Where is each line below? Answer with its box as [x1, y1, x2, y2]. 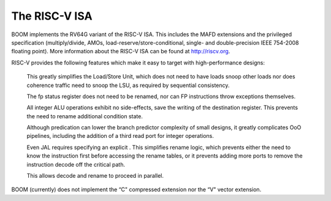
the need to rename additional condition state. [26, 112, 143, 119]
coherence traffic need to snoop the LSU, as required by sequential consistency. [26, 82, 230, 89]
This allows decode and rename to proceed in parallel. [26, 172, 164, 180]
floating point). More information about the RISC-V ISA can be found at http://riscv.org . [11, 48, 230, 55]
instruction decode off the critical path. [26, 161, 126, 168]
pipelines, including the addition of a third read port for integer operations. [26, 132, 214, 140]
